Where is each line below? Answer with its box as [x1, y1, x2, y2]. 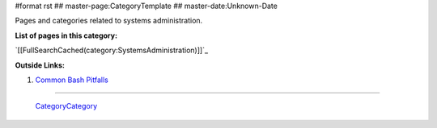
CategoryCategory [35, 101, 98, 111]
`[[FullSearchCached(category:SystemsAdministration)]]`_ [15, 45, 209, 56]
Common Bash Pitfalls [35, 75, 108, 85]
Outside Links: [15, 60, 65, 70]
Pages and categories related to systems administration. [15, 16, 203, 26]
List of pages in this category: [15, 31, 117, 40]
